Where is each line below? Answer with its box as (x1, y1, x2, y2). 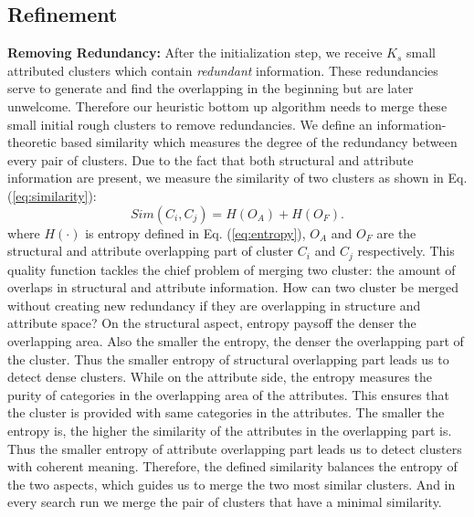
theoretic (7, 132, 57, 152)
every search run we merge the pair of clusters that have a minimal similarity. (7, 492, 442, 512)
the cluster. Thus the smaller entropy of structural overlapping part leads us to (7, 349, 449, 368)
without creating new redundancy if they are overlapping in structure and (7, 295, 421, 314)
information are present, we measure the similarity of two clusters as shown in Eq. (7, 168, 468, 187)
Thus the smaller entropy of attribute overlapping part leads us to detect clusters (7, 438, 462, 458)
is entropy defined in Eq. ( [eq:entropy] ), (85, 223, 306, 242)
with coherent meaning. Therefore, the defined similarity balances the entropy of (7, 457, 458, 476)
